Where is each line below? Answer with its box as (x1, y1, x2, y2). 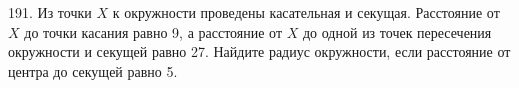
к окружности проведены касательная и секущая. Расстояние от (112, 2, 500, 22)
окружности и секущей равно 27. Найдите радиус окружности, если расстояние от (8, 41, 511, 62)
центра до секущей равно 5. (8, 60, 178, 81)
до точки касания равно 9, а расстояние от (24, 21, 283, 42)
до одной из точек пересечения (302, 21, 492, 42)
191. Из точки (8, 2, 92, 22)
